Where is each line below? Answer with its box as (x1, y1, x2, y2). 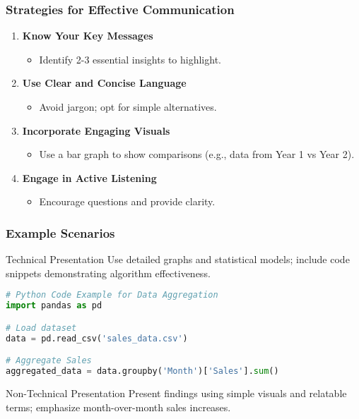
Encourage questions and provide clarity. (39, 194, 216, 209)
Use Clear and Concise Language (22, 75, 187, 90)
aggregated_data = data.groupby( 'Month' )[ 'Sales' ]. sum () (6, 366, 279, 377)
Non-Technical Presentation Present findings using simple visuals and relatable (6, 385, 347, 400)
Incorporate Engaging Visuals (22, 123, 170, 138)
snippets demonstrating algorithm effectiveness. (6, 265, 211, 280)
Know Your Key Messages (22, 28, 153, 43)
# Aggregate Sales (6, 356, 92, 366)
